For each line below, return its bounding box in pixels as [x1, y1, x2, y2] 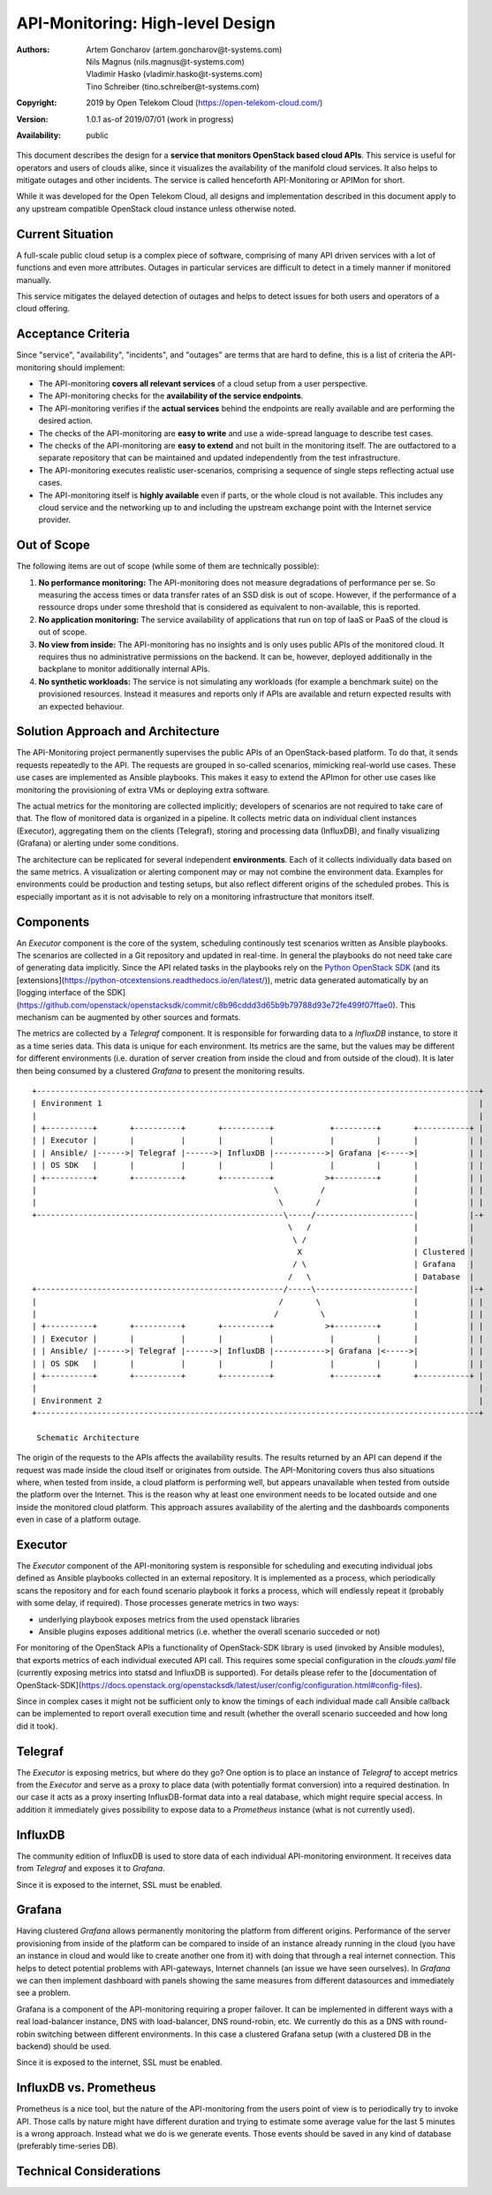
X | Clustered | [297, 1247, 474, 1256]
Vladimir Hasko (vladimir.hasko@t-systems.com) [86, 69, 263, 80]
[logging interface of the [16, 987, 105, 998]
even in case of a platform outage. [16, 1514, 141, 1525]
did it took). [16, 1721, 58, 1731]
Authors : [16, 44, 50, 55]
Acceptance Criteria [16, 326, 130, 342]
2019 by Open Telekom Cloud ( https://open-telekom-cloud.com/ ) [86, 97, 323, 108]
